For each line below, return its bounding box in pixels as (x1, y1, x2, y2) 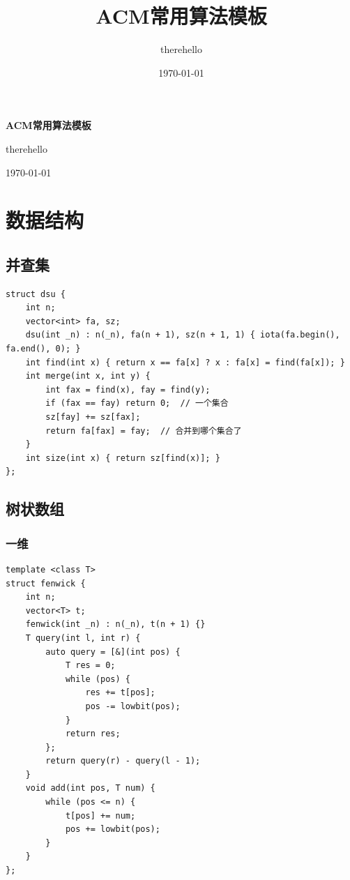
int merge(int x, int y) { (25, 371, 151, 381)
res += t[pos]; (85, 688, 155, 698)
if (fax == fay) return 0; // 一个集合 (45, 398, 229, 409)
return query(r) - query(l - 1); (45, 756, 201, 766)
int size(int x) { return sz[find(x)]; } (25, 453, 220, 463)
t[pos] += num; (65, 810, 136, 821)
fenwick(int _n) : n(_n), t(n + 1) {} (25, 619, 206, 630)
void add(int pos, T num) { (25, 783, 155, 794)
